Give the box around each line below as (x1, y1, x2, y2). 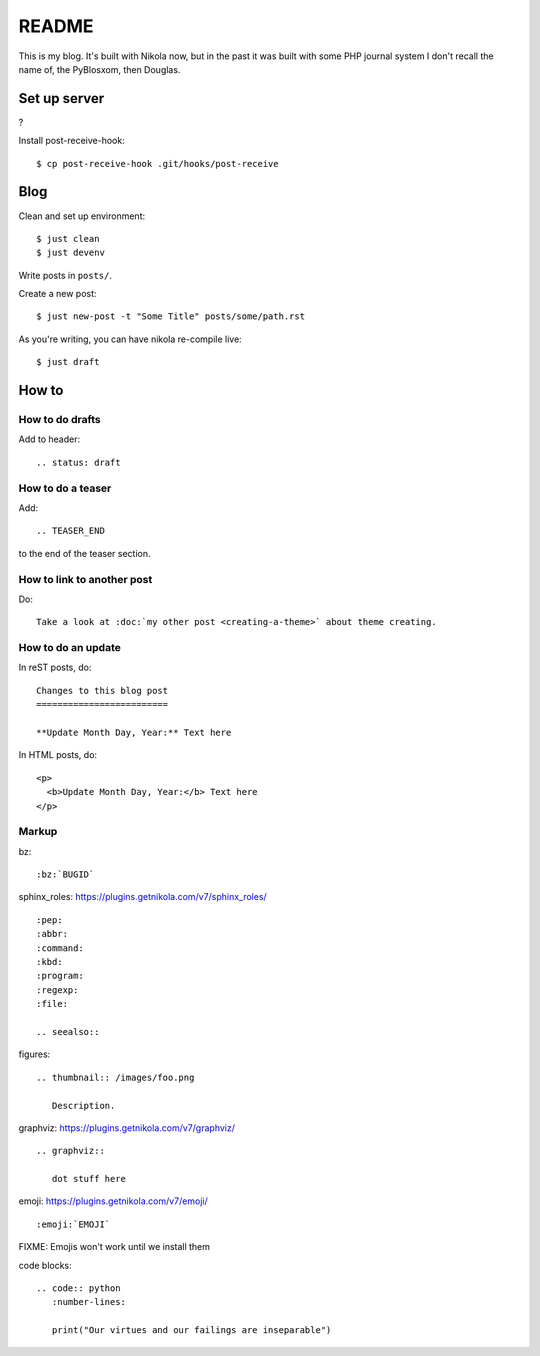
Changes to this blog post (36, 685, 169, 696)
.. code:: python (36, 1283, 121, 1294)
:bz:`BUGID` (36, 869, 95, 880)
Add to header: (18, 433, 80, 445)
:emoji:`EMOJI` (36, 1218, 111, 1230)
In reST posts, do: (18, 661, 92, 674)
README (18, 15, 94, 37)
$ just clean (36, 233, 100, 244)
